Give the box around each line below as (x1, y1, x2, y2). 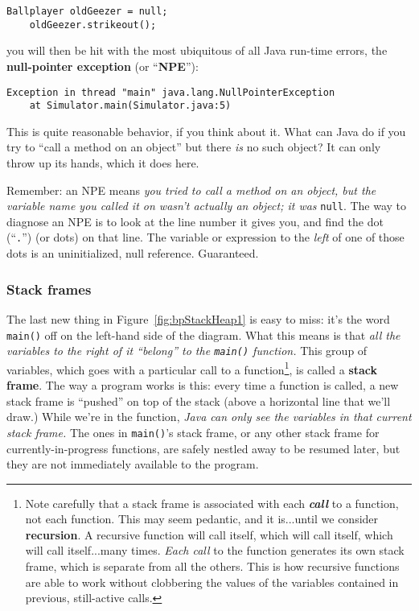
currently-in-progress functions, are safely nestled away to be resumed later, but (6, 440, 401, 456)
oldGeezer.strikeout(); (29, 19, 157, 31)
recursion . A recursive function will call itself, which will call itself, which (25, 526, 393, 543)
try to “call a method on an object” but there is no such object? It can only (6, 138, 381, 155)
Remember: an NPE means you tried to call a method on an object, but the (6, 181, 376, 198)
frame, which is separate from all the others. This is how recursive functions (25, 558, 400, 575)
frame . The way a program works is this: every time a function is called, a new (6, 377, 399, 394)
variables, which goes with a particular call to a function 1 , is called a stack (6, 358, 378, 378)
